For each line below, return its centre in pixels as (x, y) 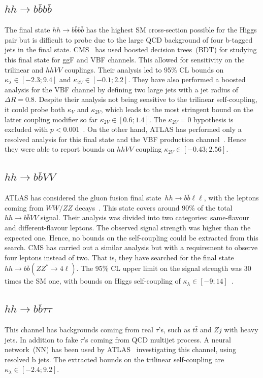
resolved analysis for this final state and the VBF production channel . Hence (126, 139)
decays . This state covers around (127, 207)
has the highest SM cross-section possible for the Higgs (171, 30)
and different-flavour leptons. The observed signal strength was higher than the (128, 227)
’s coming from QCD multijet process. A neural (157, 339)
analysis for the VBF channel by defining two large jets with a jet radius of (122, 89)
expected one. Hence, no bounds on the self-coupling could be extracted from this (131, 237)
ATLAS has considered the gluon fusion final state (83, 198)
